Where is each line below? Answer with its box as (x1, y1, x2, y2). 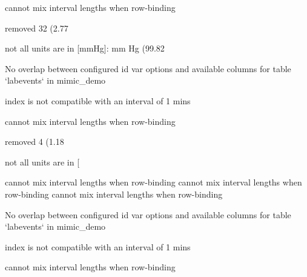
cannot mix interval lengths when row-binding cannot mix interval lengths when (5, 176, 302, 189)
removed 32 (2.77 (5, 21, 68, 34)
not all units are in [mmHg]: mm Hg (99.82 (5, 42, 165, 55)
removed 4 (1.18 (5, 135, 64, 148)
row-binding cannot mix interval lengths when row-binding (5, 187, 223, 200)
